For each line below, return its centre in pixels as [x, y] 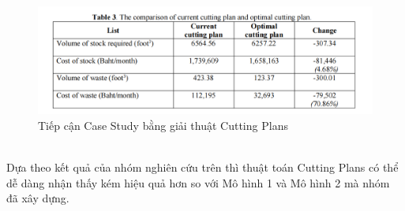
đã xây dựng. [38, 198]
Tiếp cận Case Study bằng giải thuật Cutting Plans [163, 126]
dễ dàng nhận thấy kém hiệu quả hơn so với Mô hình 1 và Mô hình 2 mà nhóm [198, 182]
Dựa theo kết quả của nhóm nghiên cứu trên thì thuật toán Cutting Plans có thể [202, 167]
